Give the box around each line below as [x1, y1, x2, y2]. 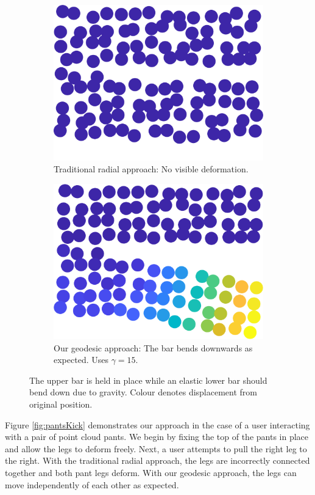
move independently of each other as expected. [5, 478, 179, 491]
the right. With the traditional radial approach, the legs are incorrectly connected [5, 454, 310, 467]
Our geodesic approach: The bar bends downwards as [54, 341, 253, 354]
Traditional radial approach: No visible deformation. [54, 163, 249, 175]
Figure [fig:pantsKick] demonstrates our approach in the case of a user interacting [5, 418, 310, 431]
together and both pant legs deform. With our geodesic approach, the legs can [5, 466, 297, 479]
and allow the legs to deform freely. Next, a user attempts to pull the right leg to [5, 442, 307, 455]
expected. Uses [54, 353, 108, 366]
